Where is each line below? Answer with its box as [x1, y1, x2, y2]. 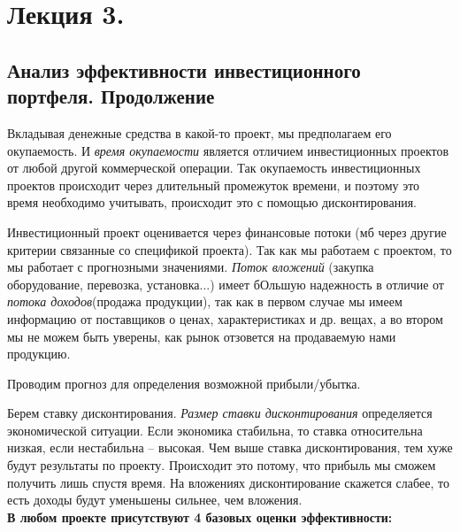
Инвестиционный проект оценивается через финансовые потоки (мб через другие [7, 222, 447, 241]
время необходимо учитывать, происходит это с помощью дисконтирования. [7, 193, 417, 212]
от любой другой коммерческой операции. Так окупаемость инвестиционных [7, 158, 421, 177]
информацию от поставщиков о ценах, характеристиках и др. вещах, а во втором [7, 309, 443, 328]
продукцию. [7, 344, 71, 363]
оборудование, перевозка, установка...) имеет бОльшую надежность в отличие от [7, 274, 444, 293]
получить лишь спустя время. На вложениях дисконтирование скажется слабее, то [7, 473, 449, 491]
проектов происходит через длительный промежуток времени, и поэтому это [7, 175, 420, 194]
